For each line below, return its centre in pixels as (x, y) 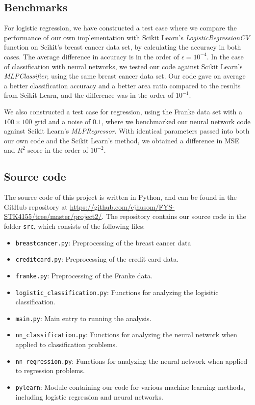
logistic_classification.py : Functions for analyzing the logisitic (117, 292)
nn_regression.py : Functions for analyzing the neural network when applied (131, 361)
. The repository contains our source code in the (174, 216)
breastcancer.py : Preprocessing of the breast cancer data (103, 242)
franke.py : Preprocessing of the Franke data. (84, 275)
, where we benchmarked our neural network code (176, 121)
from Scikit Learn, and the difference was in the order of (89, 95)
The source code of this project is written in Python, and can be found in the (120, 197)
